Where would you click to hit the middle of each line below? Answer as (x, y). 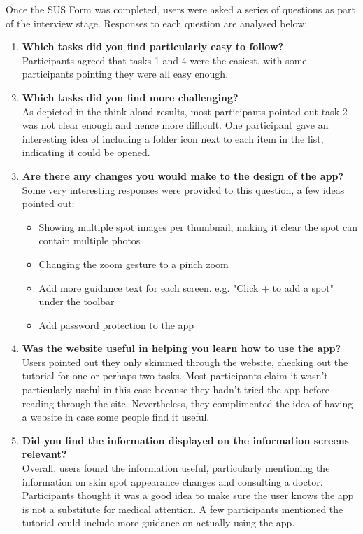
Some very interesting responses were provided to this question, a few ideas (183, 189)
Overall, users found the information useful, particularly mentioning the (176, 468)
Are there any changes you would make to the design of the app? (183, 175)
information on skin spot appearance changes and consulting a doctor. (172, 481)
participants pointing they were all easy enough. (125, 74)
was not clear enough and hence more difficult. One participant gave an (175, 125)
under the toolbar (77, 301)
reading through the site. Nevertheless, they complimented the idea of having (187, 403)
